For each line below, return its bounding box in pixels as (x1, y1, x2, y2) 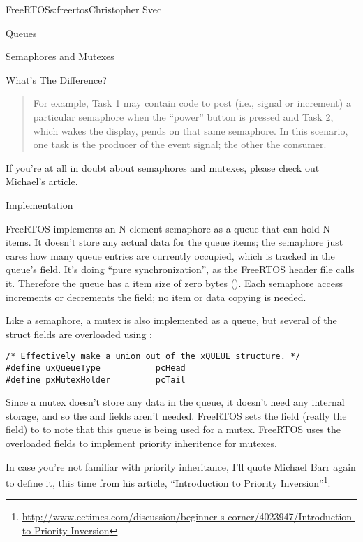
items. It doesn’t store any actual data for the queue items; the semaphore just (6, 235, 343, 249)
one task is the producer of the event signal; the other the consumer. (33, 137, 327, 152)
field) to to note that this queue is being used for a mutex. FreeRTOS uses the (6, 422, 341, 437)
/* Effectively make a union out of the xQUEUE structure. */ (6, 351, 301, 362)
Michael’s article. (6, 174, 78, 189)
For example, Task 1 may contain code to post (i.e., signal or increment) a (33, 96, 351, 110)
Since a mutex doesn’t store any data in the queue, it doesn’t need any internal (6, 395, 345, 409)
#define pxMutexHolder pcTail (6, 374, 186, 385)
